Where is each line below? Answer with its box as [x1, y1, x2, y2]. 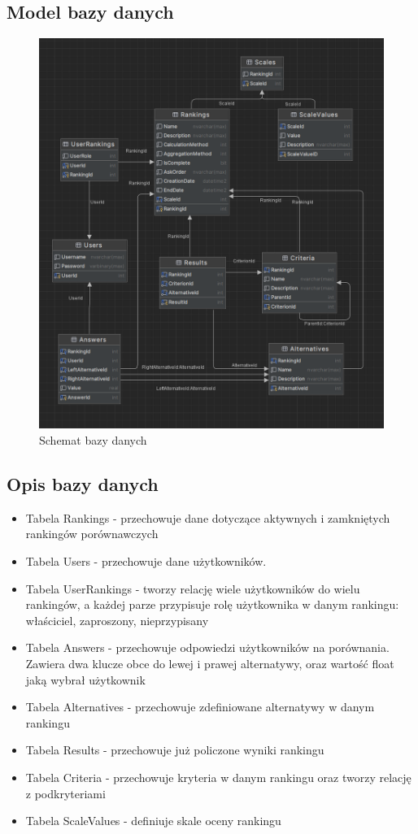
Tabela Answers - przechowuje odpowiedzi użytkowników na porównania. [25, 639, 390, 656]
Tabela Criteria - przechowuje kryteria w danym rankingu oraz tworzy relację [25, 769, 411, 785]
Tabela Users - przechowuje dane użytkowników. [25, 553, 267, 570]
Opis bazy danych [7, 471, 159, 497]
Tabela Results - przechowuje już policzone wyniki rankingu [25, 741, 324, 758]
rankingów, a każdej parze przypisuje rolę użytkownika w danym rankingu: [25, 596, 399, 613]
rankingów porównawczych [25, 525, 159, 542]
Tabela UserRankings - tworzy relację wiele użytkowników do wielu [25, 580, 360, 597]
